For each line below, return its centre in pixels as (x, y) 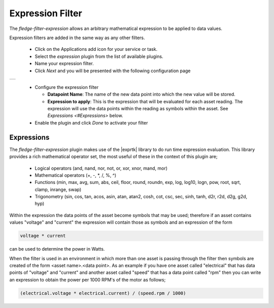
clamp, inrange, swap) (58, 189)
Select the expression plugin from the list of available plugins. (99, 56)
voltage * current (43, 236)
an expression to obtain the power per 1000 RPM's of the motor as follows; (88, 280)
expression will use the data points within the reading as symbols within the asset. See (138, 109)
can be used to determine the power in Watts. (57, 249)
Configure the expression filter (67, 87)
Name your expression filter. (64, 64)
